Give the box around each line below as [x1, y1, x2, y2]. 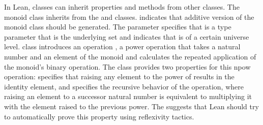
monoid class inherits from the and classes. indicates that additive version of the [4, 11, 254, 22]
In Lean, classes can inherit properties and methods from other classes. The [4, 2, 240, 12]
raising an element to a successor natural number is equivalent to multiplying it [4, 91, 252, 102]
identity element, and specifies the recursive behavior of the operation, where [4, 81, 244, 91]
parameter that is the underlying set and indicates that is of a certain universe [4, 31, 249, 42]
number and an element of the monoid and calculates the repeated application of [4, 51, 256, 61]
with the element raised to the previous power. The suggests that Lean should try [4, 101, 259, 111]
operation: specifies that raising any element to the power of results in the [4, 71, 235, 82]
